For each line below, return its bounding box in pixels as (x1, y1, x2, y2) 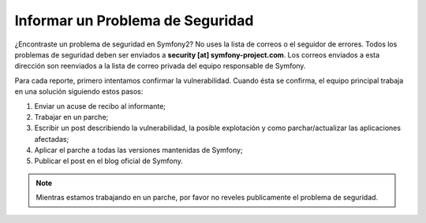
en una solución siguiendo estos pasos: (14, 87, 144, 96)
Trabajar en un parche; (34, 112, 109, 121)
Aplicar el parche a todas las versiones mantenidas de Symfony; (34, 146, 244, 155)
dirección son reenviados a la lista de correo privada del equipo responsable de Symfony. (14, 61, 306, 71)
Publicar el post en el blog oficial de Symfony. (34, 156, 183, 165)
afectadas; (34, 134, 69, 143)
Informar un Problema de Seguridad (14, 12, 254, 29)
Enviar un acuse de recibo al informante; (34, 101, 166, 110)
